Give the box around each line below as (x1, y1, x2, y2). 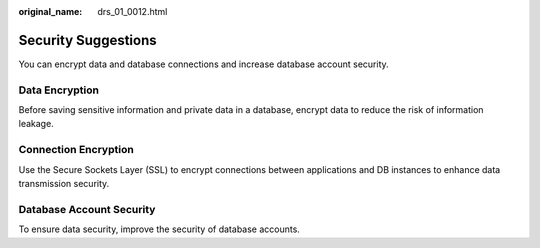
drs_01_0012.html (97, 6, 168, 17)
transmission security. (18, 177, 110, 189)
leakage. (18, 118, 54, 130)
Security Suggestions (18, 31, 157, 49)
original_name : (18, 6, 83, 17)
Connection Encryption (18, 143, 134, 157)
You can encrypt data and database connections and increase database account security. (18, 58, 389, 70)
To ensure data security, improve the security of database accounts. (18, 223, 300, 235)
